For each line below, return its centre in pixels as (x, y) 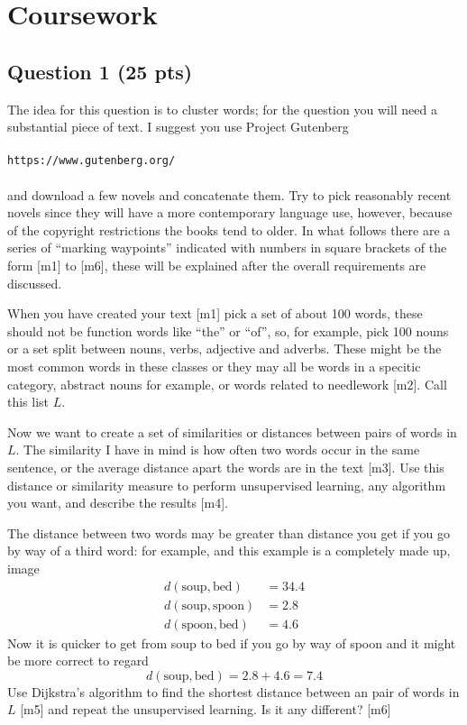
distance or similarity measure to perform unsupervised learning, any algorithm (227, 485)
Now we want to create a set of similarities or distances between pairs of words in (232, 431)
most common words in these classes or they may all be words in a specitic (214, 366)
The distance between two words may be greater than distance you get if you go (229, 532)
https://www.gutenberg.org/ (92, 161)
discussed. (35, 283)
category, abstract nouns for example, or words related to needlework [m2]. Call (227, 384)
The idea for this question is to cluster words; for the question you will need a (222, 109)
